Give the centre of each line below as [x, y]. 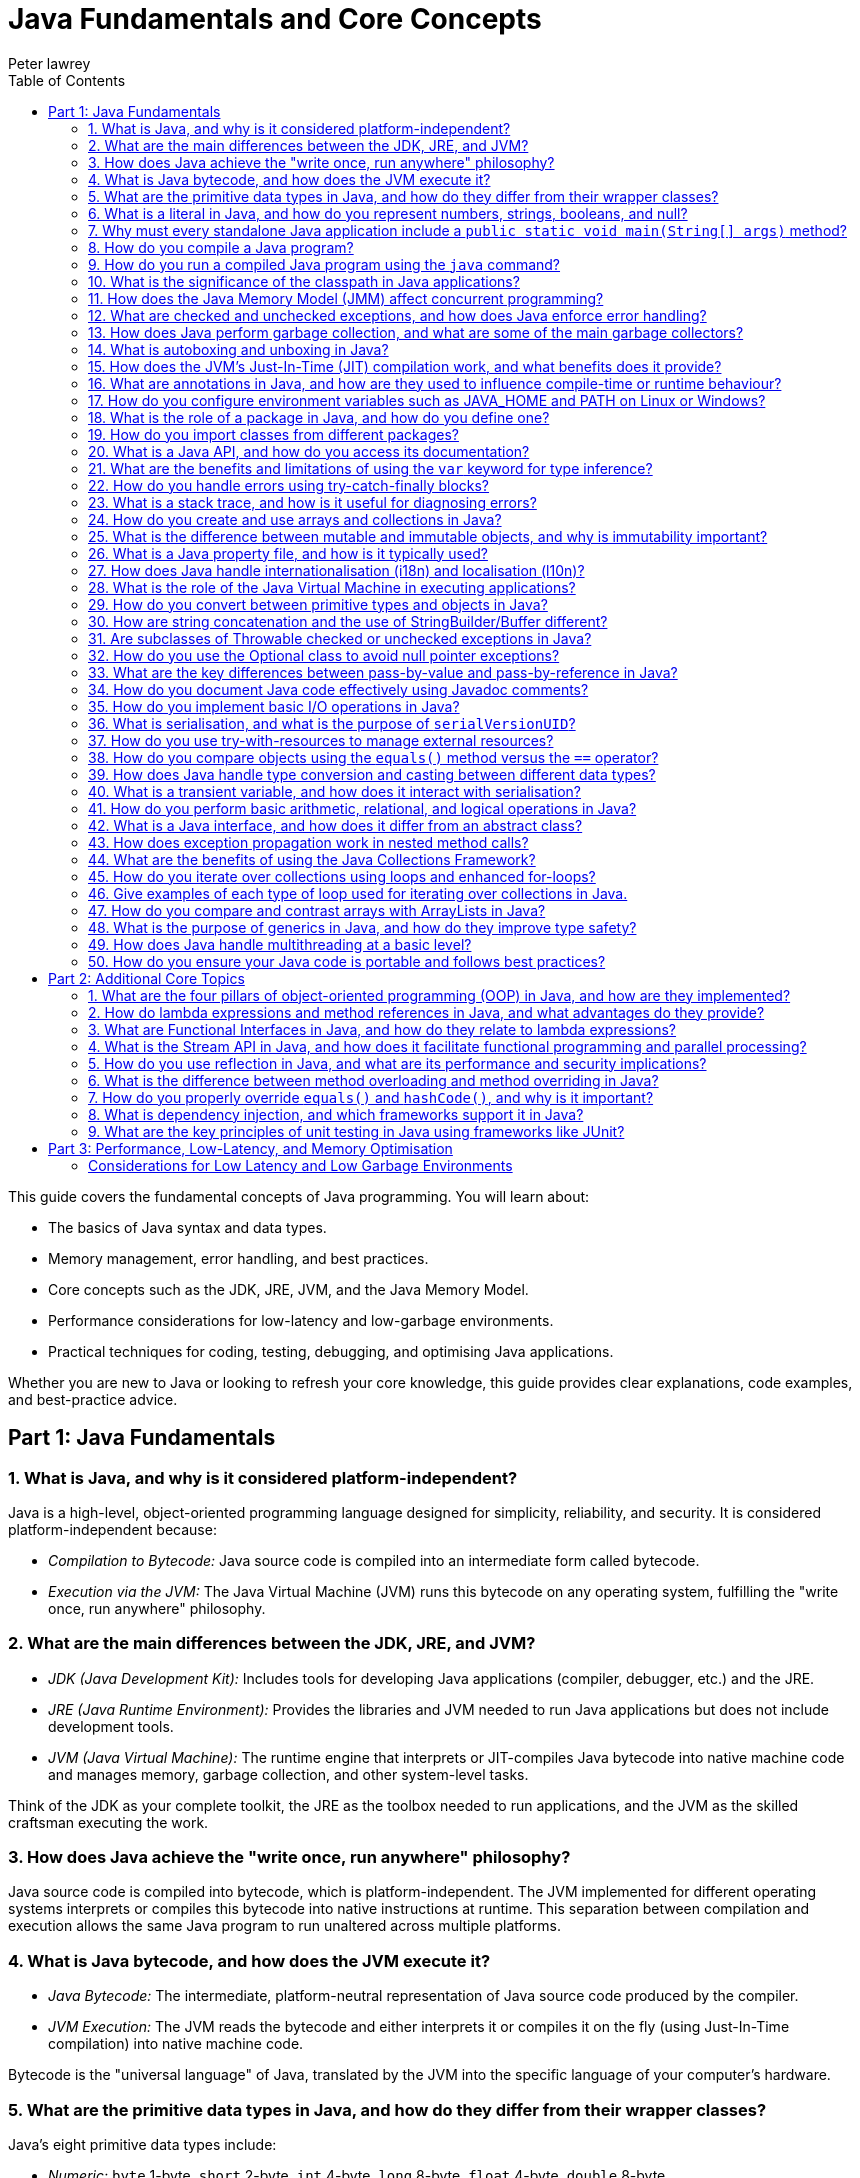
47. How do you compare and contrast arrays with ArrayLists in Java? [317, 910]
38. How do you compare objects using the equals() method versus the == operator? [373, 757]
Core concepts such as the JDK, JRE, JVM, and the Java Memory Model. [288, 1289]
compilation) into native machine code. [176, 2044]
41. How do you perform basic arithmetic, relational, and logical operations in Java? [362, 808]
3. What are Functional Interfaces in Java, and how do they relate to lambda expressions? [382, 1029]
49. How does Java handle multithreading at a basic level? [280, 944]
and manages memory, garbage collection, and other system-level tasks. [288, 1774]
